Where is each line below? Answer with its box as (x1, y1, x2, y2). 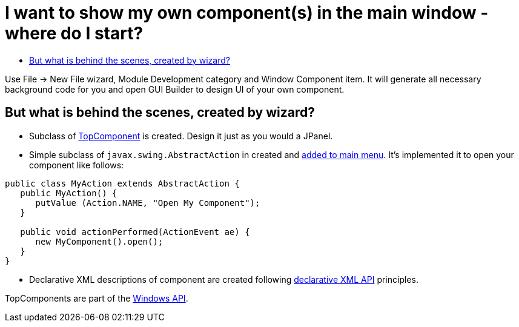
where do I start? (5, 23, 144, 44)
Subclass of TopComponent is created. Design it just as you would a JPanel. (29, 130, 333, 141)
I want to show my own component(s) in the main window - (5, 2, 489, 23)
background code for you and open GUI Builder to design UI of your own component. (5, 84, 345, 94)
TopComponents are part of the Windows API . (5, 292, 188, 303)
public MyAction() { (20, 188, 117, 198)
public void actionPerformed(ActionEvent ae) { (20, 226, 250, 237)
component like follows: (29, 159, 124, 170)
